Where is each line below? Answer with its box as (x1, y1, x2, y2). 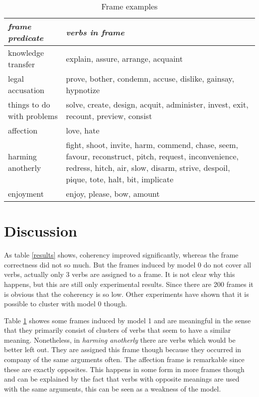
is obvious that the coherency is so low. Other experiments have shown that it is (4, 288, 249, 299)
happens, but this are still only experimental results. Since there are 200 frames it (4, 278, 254, 289)
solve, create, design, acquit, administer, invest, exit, (66, 99, 249, 110)
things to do (8, 99, 50, 110)
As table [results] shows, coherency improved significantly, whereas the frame (4, 250, 239, 260)
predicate (8, 32, 43, 43)
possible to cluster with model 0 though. (4, 298, 127, 309)
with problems (8, 110, 58, 122)
